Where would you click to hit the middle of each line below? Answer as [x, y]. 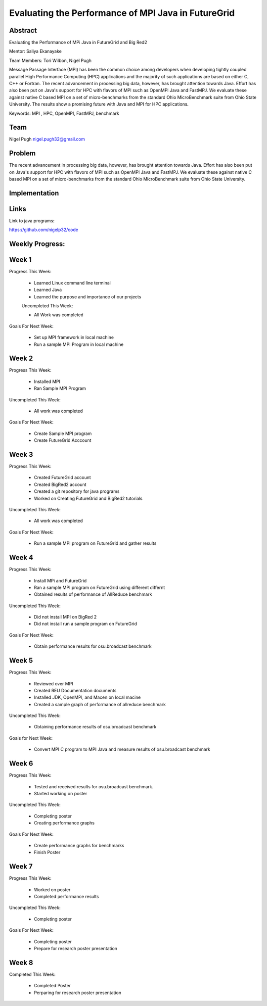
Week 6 [21, 764]
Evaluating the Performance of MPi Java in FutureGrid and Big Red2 [78, 43]
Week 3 [21, 455]
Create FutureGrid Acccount [63, 440]
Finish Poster [47, 852]
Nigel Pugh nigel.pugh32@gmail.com [47, 139]
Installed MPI [47, 382]
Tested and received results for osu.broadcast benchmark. [94, 786]
